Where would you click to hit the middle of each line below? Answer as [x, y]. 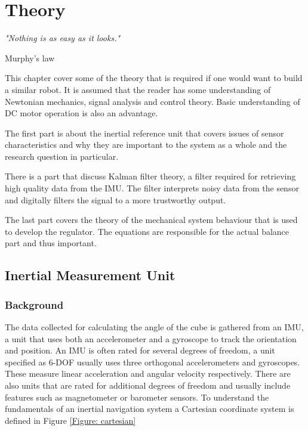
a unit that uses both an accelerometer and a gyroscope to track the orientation [151, 338]
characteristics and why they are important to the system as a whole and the [146, 145]
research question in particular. [62, 156]
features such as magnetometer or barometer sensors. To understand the [137, 397]
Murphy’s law [30, 58]
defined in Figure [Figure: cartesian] [70, 420]
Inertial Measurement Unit [90, 275]
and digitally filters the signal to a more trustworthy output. [115, 199]
